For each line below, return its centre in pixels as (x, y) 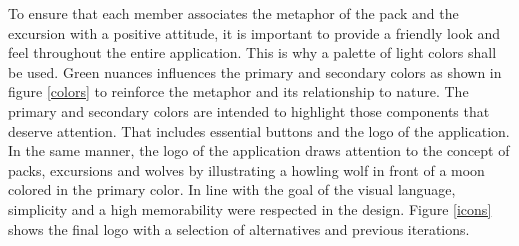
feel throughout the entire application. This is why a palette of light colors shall (252, 52)
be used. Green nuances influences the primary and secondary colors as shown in (255, 71)
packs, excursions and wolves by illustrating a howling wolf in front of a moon (246, 169)
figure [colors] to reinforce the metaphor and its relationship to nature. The (238, 91)
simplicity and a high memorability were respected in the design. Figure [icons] (250, 208)
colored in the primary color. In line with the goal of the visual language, (232, 189)
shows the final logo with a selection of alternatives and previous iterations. (239, 228)
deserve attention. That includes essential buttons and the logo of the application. (259, 130)
